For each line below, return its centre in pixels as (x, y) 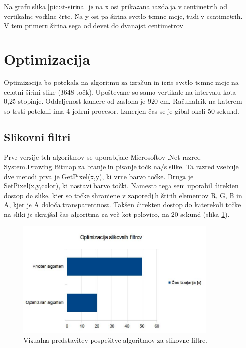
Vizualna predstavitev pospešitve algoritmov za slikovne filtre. (115, 340)
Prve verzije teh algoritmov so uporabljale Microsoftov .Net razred (102, 157)
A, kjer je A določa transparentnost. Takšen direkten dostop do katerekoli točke (123, 205)
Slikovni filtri (37, 137)
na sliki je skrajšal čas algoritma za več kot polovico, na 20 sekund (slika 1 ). (117, 214)
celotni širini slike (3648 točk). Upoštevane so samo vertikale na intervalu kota (120, 91)
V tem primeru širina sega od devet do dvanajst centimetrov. (94, 25)
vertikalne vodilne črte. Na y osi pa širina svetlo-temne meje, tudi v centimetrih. (123, 16)
